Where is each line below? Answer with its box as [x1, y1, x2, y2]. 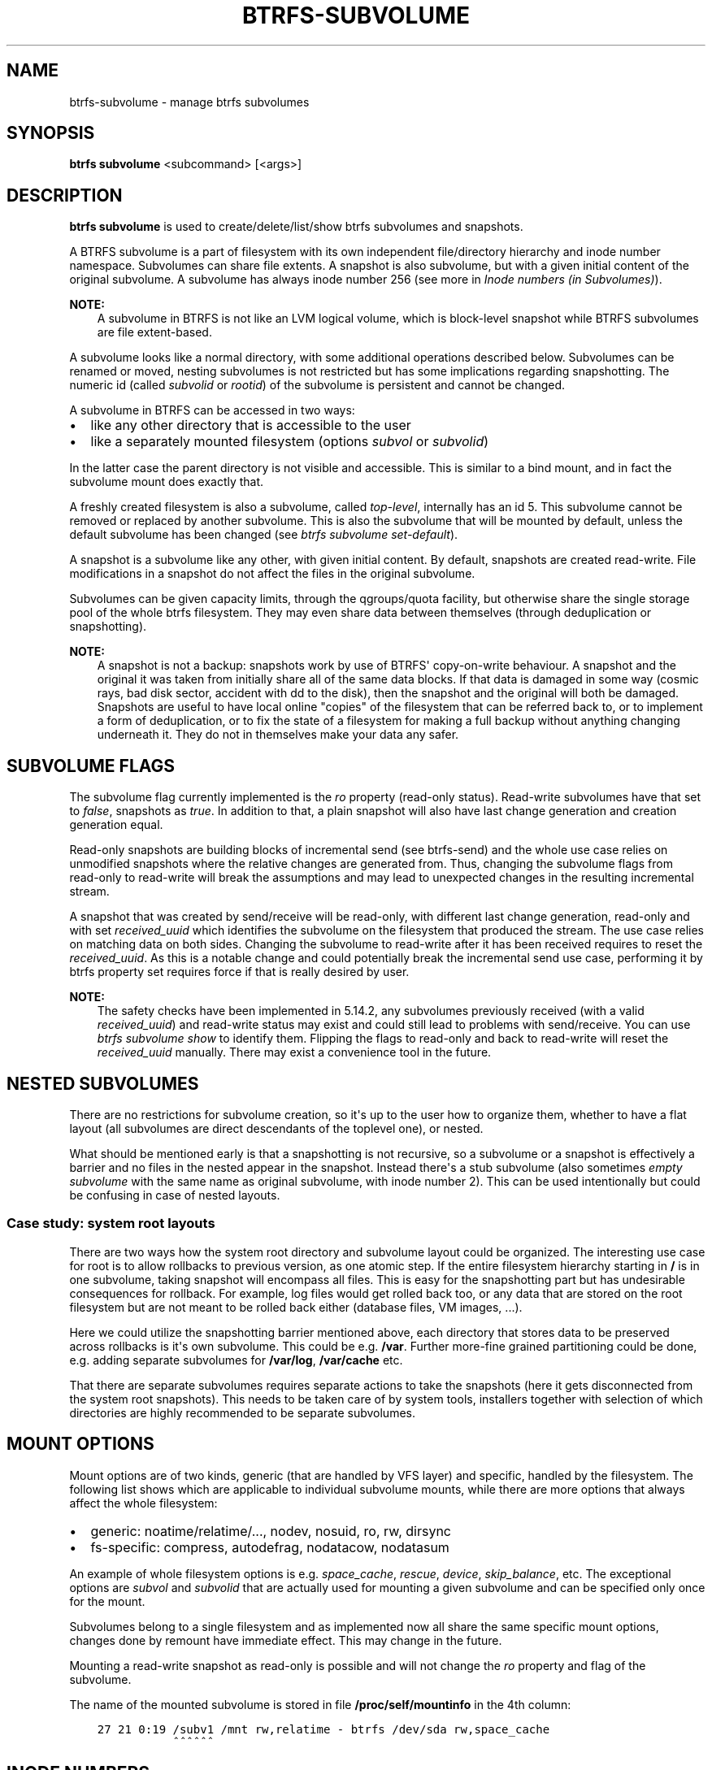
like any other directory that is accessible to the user [90, 417, 411, 434]
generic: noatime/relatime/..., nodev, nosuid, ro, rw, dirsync [90, 1522, 451, 1539]
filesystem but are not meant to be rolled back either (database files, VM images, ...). [69, 1299, 523, 1314]
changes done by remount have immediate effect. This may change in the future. [69, 1633, 502, 1647]
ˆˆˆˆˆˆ [172, 1735, 215, 1749]
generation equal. [69, 818, 163, 832]
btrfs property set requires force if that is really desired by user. [69, 965, 410, 979]
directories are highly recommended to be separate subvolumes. [69, 1405, 415, 1420]
